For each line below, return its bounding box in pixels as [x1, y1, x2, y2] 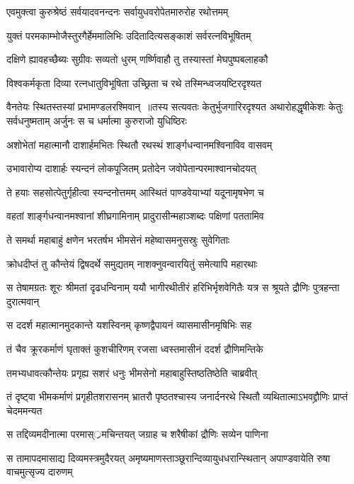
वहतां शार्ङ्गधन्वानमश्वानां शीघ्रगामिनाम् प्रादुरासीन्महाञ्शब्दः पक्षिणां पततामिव [6, 208, 264, 223]
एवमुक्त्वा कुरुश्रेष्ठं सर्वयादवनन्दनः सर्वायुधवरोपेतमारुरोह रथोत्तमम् [6, 4, 229, 18]
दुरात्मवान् [6, 293, 40, 308]
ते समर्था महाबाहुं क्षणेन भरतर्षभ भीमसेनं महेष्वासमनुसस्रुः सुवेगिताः [6, 232, 230, 247]
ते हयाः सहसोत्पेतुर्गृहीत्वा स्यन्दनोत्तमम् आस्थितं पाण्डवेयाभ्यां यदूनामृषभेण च [6, 184, 264, 199]
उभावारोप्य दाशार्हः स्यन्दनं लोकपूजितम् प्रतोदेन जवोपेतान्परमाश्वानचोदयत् [6, 161, 256, 176]
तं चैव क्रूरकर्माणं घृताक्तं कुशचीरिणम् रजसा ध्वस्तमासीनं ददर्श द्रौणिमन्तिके [6, 341, 263, 356]
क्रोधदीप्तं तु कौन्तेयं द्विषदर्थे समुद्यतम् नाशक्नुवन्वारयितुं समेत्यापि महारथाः [6, 256, 258, 271]
